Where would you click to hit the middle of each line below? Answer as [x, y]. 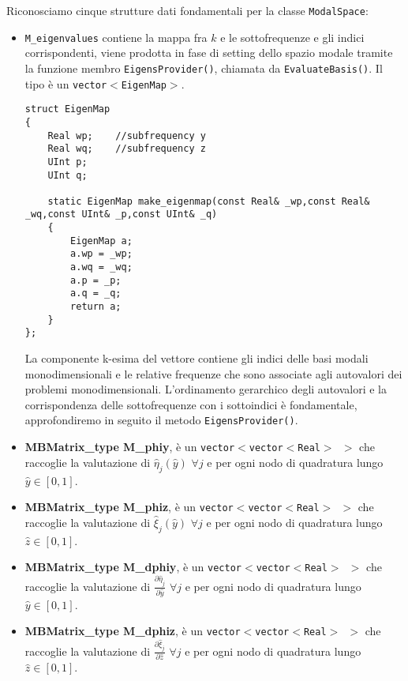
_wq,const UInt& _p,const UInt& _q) [121, 214]
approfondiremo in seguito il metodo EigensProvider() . [161, 420]
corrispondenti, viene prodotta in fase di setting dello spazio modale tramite [209, 53]
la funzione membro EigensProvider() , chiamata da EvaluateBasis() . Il [204, 68]
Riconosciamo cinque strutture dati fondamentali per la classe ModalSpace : [187, 10]
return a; [96, 307]
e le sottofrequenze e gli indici [292, 37]
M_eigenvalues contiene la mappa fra [116, 37]
